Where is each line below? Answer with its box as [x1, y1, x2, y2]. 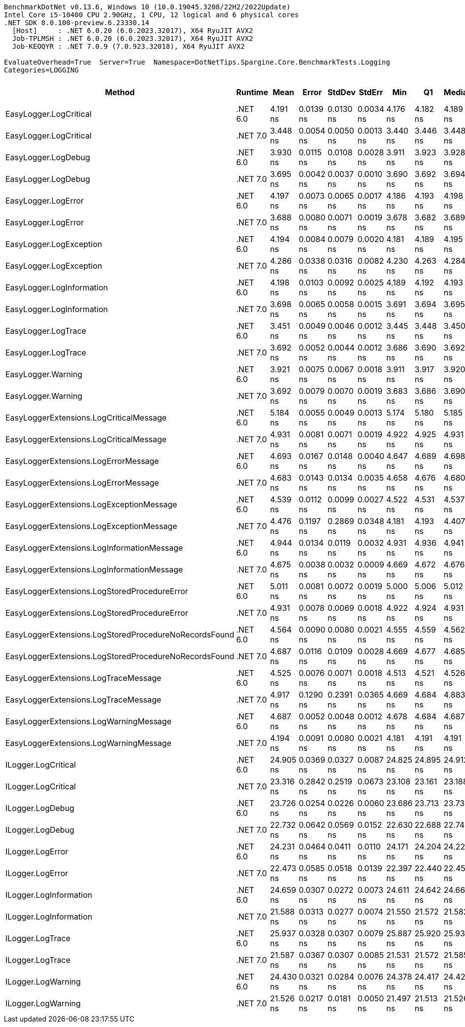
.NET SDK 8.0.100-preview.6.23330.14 [4, 19, 150, 27]
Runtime [236, 87, 268, 97]
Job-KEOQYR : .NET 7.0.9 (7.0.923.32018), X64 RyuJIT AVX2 [12, 42, 245, 50]
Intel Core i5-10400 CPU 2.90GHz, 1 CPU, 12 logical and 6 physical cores [4, 11, 299, 19]
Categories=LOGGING [4, 66, 79, 74]
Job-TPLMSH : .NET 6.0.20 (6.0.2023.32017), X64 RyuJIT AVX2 [12, 35, 253, 42]
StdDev [328, 87, 356, 97]
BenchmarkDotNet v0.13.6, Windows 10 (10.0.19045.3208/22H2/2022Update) [4, 3, 291, 11]
